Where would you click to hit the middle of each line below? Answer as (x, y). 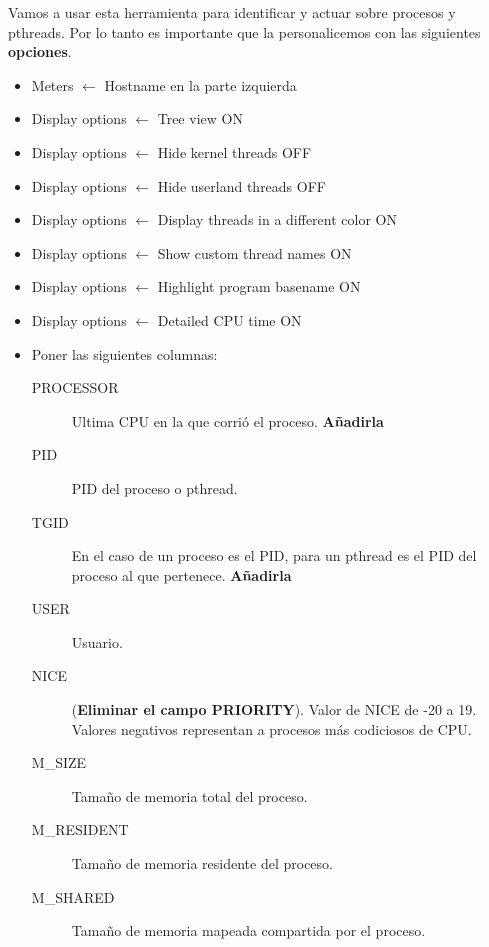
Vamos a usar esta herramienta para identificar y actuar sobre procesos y (232, 12)
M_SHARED (73, 896)
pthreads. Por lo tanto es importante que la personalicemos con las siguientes (244, 31)
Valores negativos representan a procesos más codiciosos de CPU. (271, 728)
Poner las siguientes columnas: (124, 353)
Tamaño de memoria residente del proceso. (202, 863)
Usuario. (97, 641)
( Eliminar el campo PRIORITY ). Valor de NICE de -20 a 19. (274, 709)
